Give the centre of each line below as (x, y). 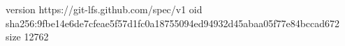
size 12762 (27, 37)
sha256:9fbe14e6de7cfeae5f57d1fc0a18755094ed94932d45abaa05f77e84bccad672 (173, 23)
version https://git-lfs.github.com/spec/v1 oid (104, 9)
